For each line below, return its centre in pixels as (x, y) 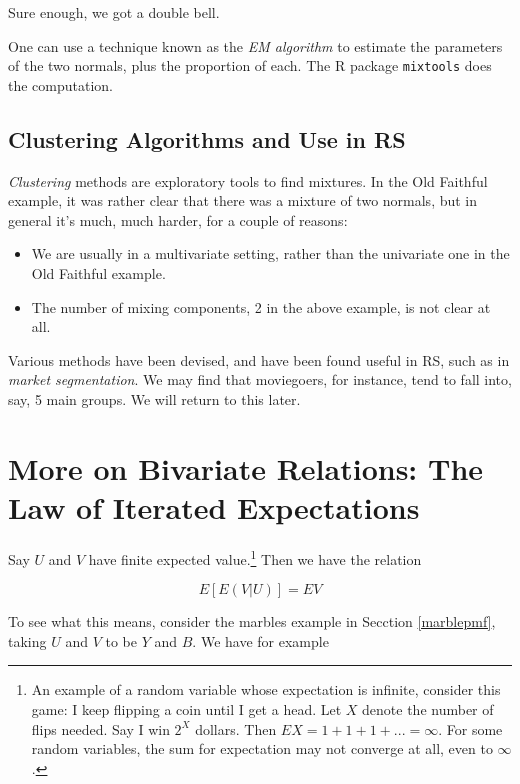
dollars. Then (236, 728)
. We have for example (260, 640)
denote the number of (428, 708)
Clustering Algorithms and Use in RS (207, 138)
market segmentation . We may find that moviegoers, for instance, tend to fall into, (260, 379)
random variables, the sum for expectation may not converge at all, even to (262, 748)
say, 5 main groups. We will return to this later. (154, 398)
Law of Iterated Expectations (214, 506)
